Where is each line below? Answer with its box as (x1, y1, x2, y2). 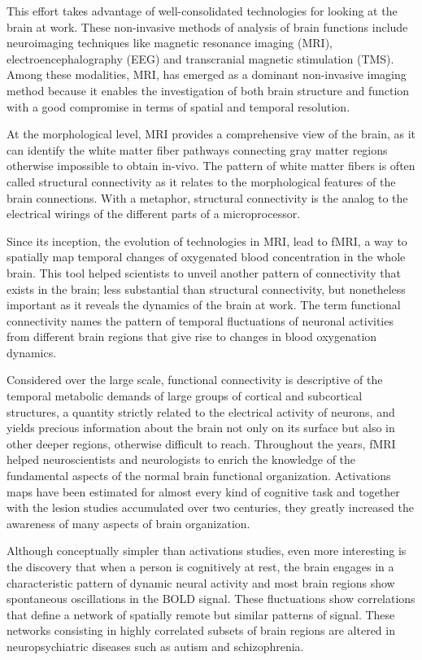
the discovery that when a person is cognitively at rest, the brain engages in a (7, 558, 394, 575)
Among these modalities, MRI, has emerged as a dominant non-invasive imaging (7, 66, 407, 83)
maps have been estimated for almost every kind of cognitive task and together (7, 483, 400, 500)
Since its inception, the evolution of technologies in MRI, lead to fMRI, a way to (7, 232, 407, 249)
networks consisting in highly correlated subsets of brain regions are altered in (7, 622, 395, 639)
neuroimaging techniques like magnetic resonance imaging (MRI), (7, 34, 333, 51)
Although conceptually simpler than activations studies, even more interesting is (7, 542, 407, 559)
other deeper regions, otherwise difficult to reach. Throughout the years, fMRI (7, 435, 396, 452)
